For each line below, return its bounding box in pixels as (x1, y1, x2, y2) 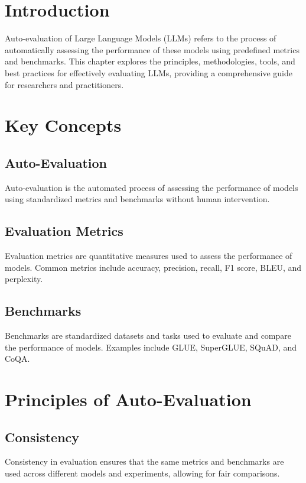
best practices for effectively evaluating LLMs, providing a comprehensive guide (5, 66, 292, 79)
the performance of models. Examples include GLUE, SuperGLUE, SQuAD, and (5, 341, 297, 353)
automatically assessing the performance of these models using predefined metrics (5, 43, 300, 56)
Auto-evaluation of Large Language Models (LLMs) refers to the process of (5, 32, 276, 44)
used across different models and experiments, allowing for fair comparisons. (5, 467, 280, 479)
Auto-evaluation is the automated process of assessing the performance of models (5, 181, 298, 193)
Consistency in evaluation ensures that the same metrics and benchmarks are (5, 455, 284, 468)
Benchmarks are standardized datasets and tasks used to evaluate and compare (5, 329, 292, 342)
